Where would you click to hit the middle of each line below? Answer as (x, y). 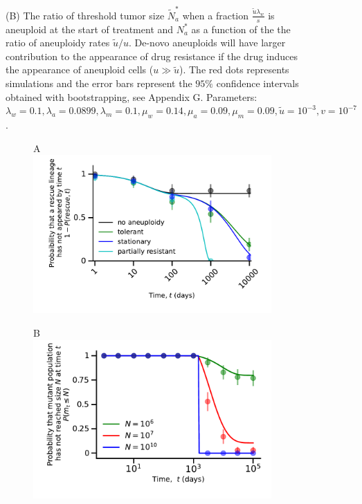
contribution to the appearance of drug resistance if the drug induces (152, 56)
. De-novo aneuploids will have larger (207, 43)
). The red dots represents (234, 69)
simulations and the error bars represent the (99, 83)
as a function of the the (241, 29)
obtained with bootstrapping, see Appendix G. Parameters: (132, 96)
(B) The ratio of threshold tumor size (85, 15)
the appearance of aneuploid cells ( (80, 69)
